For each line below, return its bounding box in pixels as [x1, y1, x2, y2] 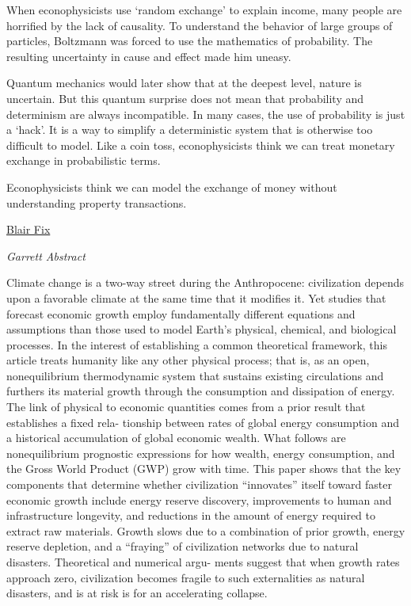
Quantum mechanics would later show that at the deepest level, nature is [6, 74, 362, 91]
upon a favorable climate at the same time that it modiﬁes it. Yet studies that [6, 289, 386, 306]
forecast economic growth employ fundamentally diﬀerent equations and [6, 305, 356, 322]
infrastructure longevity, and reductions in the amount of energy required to [6, 507, 375, 524]
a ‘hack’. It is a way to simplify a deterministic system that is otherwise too [6, 121, 373, 138]
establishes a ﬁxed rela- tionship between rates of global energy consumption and [6, 414, 400, 430]
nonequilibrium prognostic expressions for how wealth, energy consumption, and [6, 444, 395, 461]
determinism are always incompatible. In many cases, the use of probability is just [6, 105, 405, 122]
